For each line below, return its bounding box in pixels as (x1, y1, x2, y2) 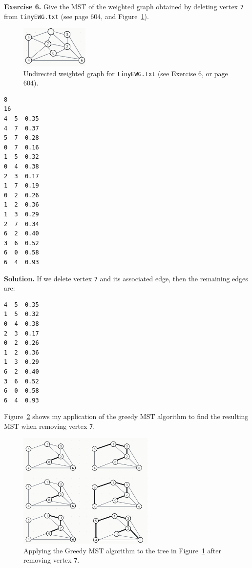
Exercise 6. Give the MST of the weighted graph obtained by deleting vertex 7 (4, 1, 244, 11)
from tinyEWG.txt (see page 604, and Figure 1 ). (4, 11, 149, 21)
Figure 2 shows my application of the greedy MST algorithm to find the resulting (4, 411, 249, 421)
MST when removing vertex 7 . (4, 421, 95, 431)
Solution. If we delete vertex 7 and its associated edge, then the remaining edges (4, 273, 248, 283)
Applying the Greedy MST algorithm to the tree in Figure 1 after (23, 545, 221, 555)
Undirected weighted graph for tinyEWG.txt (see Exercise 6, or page (23, 68, 228, 78)
